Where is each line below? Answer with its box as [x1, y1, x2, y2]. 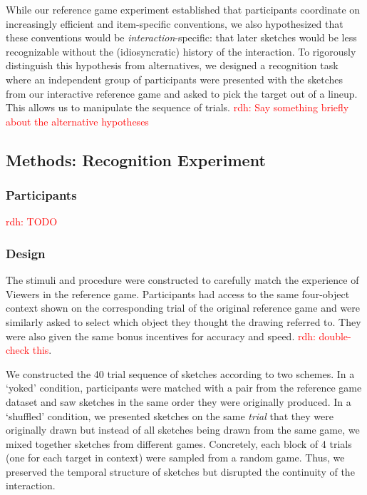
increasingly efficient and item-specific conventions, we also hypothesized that [6, 16, 343, 31]
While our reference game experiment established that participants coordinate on [6, 2, 361, 16]
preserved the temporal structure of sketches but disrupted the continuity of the [6, 464, 355, 479]
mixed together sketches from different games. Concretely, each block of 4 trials [6, 436, 352, 451]
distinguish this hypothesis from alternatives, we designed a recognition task [6, 58, 338, 73]
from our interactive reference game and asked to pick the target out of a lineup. [6, 86, 358, 101]
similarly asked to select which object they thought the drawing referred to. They [6, 314, 361, 329]
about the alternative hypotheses [6, 113, 149, 128]
